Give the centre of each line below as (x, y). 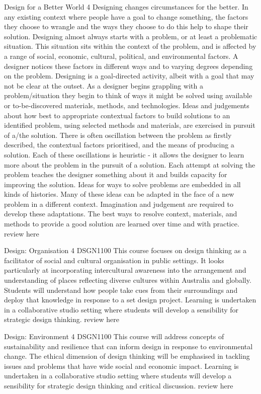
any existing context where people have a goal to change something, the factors (126, 16)
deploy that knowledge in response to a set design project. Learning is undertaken (130, 300)
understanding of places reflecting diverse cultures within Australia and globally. (128, 280)
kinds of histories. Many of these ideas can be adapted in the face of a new (119, 194)
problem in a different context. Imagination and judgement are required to (119, 204)
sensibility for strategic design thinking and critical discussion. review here (119, 385)
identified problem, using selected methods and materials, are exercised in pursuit (130, 125)
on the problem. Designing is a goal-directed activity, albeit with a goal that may (129, 76)
